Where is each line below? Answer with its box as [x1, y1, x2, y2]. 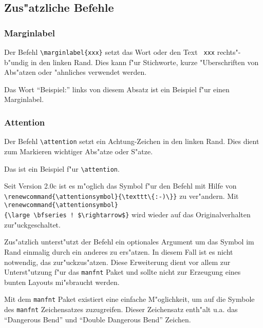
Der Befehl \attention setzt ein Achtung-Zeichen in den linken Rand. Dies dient [4, 136, 259, 147]
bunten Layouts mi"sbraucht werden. [4, 276, 120, 287]
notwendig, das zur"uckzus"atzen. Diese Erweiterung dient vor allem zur [4, 256, 231, 267]
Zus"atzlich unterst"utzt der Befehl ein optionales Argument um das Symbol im [4, 236, 254, 247]
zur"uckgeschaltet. [4, 219, 61, 230]
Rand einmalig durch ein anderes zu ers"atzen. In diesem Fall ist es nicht [4, 246, 233, 257]
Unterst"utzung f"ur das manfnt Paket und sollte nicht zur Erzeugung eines [4, 266, 241, 277]
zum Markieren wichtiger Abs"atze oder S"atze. [4, 146, 153, 156]
